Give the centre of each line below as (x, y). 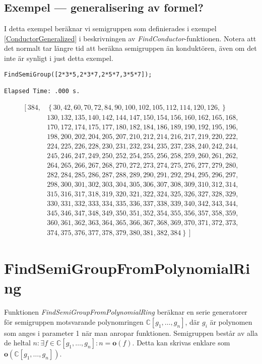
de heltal (17, 343)
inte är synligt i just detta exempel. (59, 58)
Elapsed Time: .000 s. (42, 91)
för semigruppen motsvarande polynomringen (74, 321)
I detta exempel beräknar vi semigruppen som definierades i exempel (110, 28)
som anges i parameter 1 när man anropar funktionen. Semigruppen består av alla (131, 333)
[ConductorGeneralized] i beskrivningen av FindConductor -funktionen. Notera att (130, 38)
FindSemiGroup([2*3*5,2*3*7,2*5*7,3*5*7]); (78, 74)
